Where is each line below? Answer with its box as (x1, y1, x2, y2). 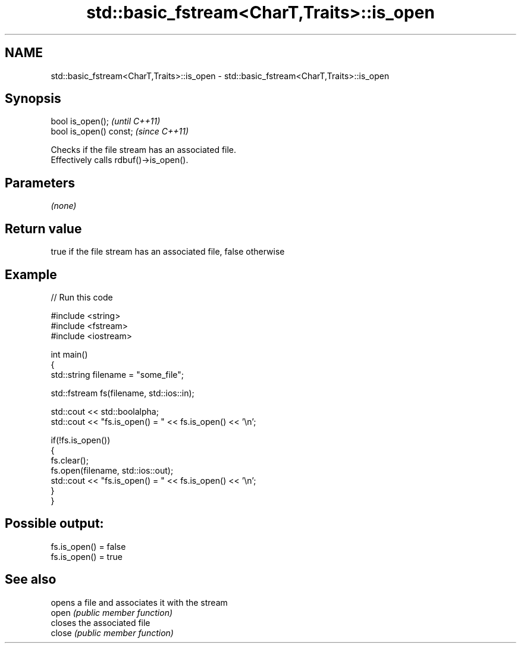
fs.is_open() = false (51, 541, 126, 552)
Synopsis (5, 91, 61, 107)
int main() (51, 349, 88, 359)
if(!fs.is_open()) (51, 434, 111, 445)
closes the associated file (51, 617, 150, 628)
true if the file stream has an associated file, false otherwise (51, 246, 285, 257)
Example (5, 267, 57, 282)
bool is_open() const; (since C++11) (51, 126, 189, 137)
